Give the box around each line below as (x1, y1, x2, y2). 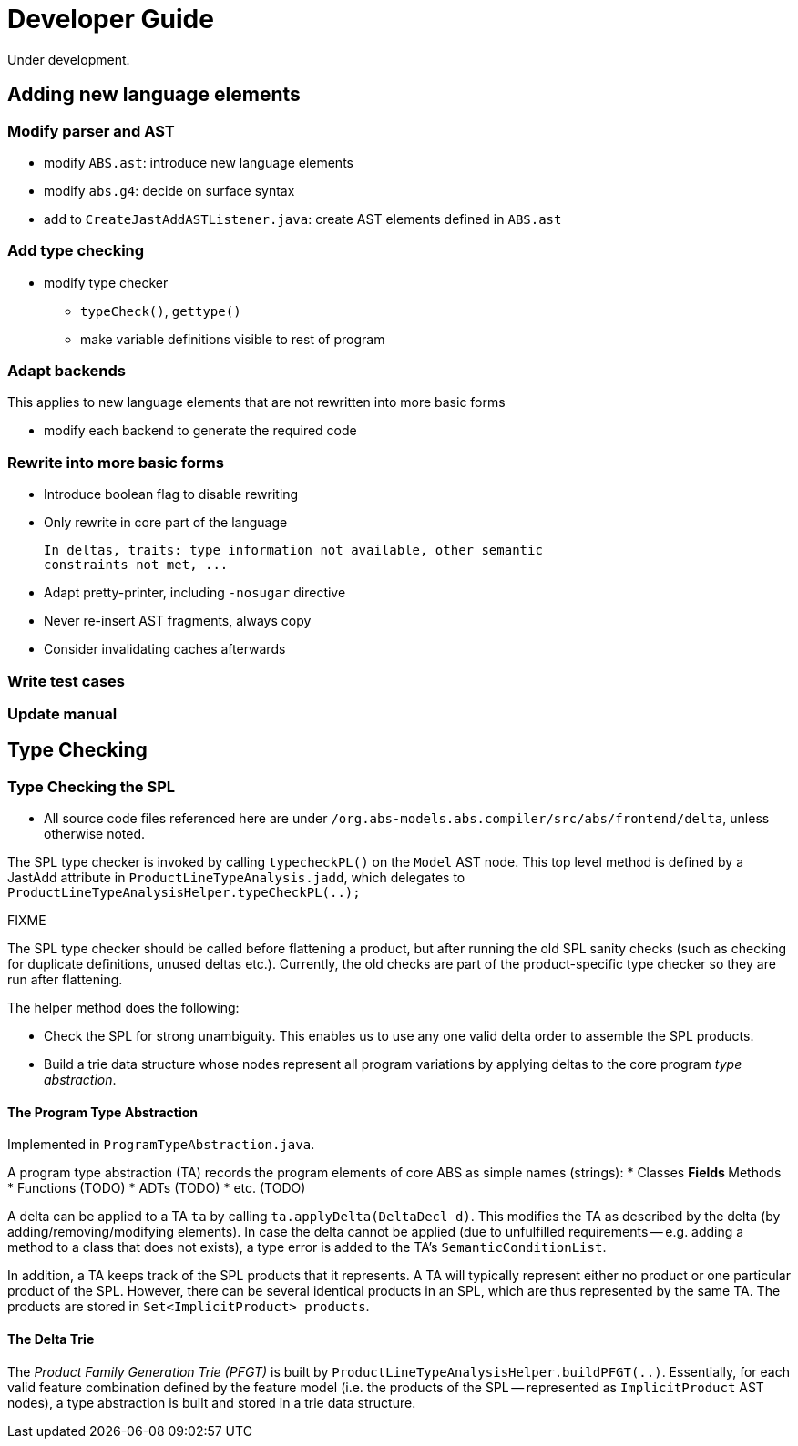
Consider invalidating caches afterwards (44, 641, 286, 657)
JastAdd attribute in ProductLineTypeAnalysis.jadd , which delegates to (7, 870, 465, 886)
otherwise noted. (44, 826, 146, 842)
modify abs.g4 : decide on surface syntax (44, 182, 295, 199)
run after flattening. (7, 972, 123, 988)
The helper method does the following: (7, 1000, 240, 1016)
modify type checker (44, 274, 169, 290)
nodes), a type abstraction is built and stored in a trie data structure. (7, 1394, 416, 1410)
